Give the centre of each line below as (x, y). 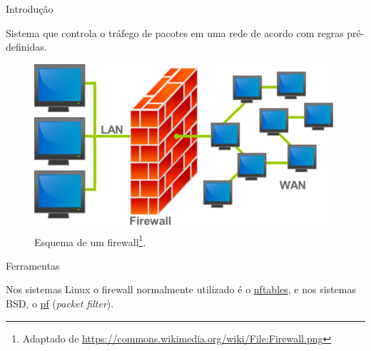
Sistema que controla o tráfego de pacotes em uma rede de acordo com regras (175, 32)
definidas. (26, 47)
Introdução (30, 9)
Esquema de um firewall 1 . (90, 240)
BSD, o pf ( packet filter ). (60, 303)
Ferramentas (33, 265)
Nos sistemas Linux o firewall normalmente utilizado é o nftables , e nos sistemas (181, 289)
